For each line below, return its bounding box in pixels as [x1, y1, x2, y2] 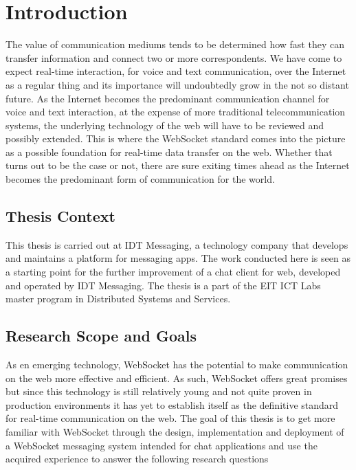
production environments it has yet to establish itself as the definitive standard [5, 397, 339, 412]
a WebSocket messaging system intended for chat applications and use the [5, 438, 318, 452]
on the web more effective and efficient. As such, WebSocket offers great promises [5, 370, 348, 385]
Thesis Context [5, 205, 115, 227]
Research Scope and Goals [5, 325, 197, 346]
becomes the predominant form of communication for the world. [5, 172, 275, 186]
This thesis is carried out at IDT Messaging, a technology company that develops [5, 237, 348, 251]
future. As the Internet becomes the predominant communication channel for [5, 91, 330, 105]
